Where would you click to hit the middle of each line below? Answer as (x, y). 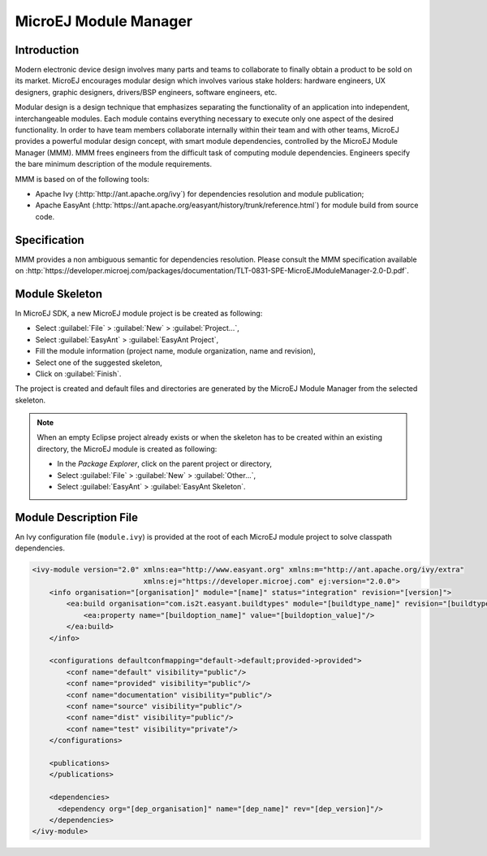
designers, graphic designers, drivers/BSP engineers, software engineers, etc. (146, 92)
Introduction (47, 50)
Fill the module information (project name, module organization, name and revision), (175, 351)
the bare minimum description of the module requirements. (114, 164)
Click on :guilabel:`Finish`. (78, 373)
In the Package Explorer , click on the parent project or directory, (164, 464)
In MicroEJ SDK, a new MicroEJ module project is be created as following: (139, 313)
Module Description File (76, 517)
